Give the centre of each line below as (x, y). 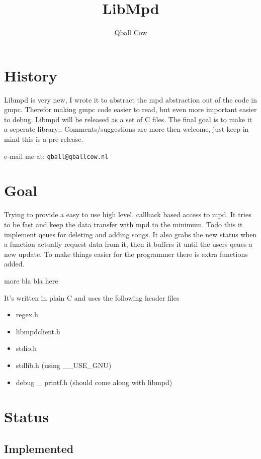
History (31, 75)
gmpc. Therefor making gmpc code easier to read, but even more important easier (130, 109)
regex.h (27, 314)
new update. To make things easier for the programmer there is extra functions (126, 254)
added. (14, 264)
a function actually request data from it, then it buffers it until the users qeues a (128, 244)
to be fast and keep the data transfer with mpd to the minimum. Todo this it (123, 224)
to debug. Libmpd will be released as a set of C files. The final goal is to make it (128, 119)
